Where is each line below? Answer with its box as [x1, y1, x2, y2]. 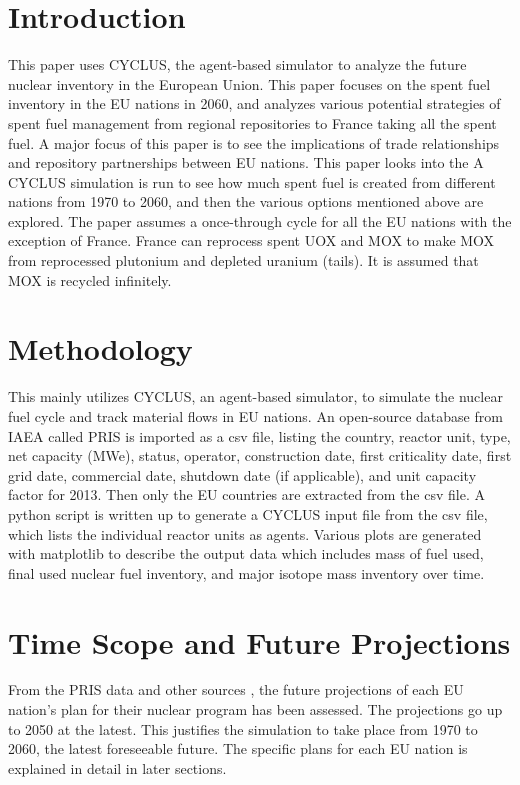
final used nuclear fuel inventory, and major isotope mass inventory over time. [8, 562, 485, 583]
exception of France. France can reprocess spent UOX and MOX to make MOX [8, 230, 495, 251]
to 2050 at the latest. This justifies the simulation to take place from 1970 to [8, 718, 478, 739]
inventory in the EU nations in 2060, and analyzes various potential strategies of [8, 93, 501, 114]
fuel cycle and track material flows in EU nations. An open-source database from [8, 405, 503, 426]
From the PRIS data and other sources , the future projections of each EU [8, 679, 464, 700]
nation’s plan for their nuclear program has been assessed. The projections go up [8, 699, 503, 720]
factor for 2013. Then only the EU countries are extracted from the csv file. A [8, 484, 485, 505]
